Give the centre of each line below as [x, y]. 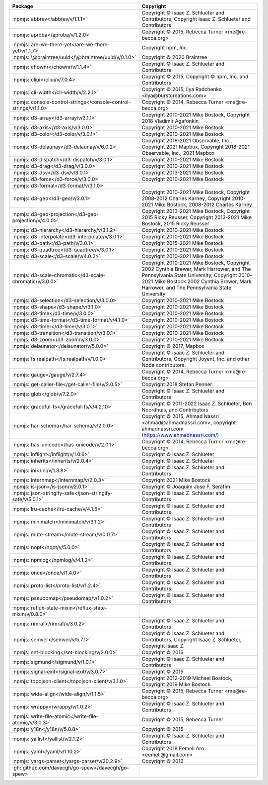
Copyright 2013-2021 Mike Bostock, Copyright [196, 211]
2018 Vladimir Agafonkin [170, 121]
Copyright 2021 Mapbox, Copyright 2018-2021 [196, 147]
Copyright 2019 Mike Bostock [176, 684]
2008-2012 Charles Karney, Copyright [186, 198]
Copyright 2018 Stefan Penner [177, 384]
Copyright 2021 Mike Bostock [176, 480]
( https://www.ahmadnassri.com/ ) [180, 435]
